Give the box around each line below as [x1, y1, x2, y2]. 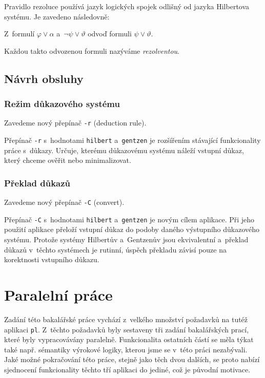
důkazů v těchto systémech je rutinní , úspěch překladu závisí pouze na [4, 244, 227, 255]
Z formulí [4, 28, 35, 39]
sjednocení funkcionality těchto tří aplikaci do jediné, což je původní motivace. [4, 364, 251, 374]
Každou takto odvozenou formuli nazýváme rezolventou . [4, 45, 180, 56]
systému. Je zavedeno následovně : [4, 11, 110, 22]
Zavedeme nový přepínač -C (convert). [4, 197, 125, 207]
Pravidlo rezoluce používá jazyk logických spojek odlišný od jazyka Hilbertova [4, 1, 250, 11]
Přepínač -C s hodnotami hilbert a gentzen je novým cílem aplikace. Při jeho [4, 214, 255, 224]
